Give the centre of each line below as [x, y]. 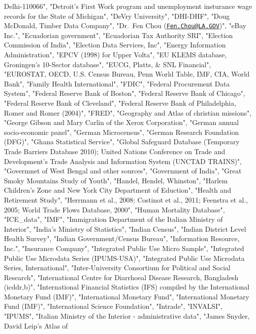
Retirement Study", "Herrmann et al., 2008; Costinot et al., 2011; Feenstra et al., [126, 199]
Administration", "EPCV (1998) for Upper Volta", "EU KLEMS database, [115, 55]
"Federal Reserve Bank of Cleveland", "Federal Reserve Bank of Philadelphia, [120, 103]
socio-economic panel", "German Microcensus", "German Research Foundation [121, 132]
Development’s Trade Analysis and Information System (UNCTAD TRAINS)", [123, 161]
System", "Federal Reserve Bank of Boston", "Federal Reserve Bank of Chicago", [125, 93]
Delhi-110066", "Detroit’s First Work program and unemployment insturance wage [128, 6]
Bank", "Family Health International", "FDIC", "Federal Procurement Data [117, 83]
